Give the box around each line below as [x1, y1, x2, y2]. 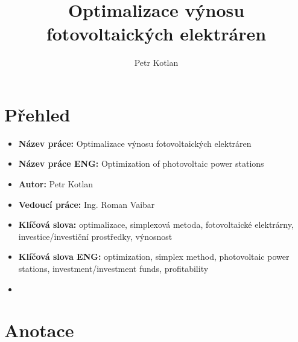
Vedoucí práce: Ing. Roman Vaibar [18, 198, 155, 210]
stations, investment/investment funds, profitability [18, 262, 209, 274]
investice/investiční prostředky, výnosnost [18, 230, 173, 242]
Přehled [4, 102, 71, 126]
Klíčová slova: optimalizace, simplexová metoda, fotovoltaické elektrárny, [18, 218, 294, 231]
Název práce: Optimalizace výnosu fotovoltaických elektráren [18, 137, 252, 149]
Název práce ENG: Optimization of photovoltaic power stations [18, 157, 264, 170]
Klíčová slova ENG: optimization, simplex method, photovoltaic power [18, 250, 290, 263]
